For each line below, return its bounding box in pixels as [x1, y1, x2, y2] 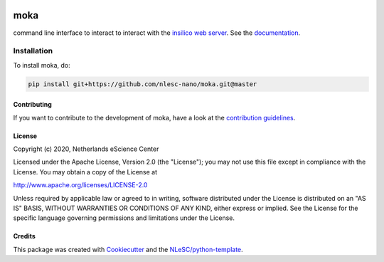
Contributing [13, 100, 53, 109]
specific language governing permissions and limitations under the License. [13, 214, 235, 222]
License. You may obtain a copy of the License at [13, 167, 158, 176]
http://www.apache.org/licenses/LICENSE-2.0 [13, 181, 148, 189]
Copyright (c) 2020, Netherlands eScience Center [13, 145, 159, 153]
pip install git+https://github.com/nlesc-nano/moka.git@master [28, 80, 257, 88]
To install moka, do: [13, 61, 70, 69]
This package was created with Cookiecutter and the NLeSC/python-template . [13, 245, 243, 253]
